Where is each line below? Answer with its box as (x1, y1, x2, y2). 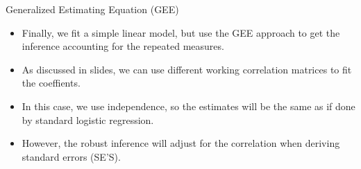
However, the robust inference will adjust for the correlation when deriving (22, 136, 340, 150)
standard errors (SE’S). (22, 149, 121, 163)
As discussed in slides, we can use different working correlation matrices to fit (22, 62, 352, 76)
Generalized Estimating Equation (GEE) (6, 2, 179, 16)
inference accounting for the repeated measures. (22, 39, 224, 53)
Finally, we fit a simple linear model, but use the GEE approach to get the (22, 25, 340, 39)
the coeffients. (22, 75, 81, 90)
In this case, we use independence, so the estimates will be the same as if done (22, 98, 355, 113)
